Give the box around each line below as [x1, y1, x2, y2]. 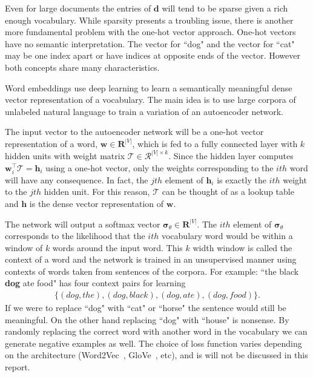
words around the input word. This [52, 241, 183, 254]
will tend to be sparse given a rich [162, 2, 288, 14]
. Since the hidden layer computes [168, 149, 294, 162]
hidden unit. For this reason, [44, 185, 150, 198]
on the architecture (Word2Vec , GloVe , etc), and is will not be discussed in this [5, 349, 308, 361]
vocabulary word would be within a [161, 229, 293, 242]
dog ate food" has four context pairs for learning [5, 277, 186, 289]
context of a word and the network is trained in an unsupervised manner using [5, 253, 297, 266]
